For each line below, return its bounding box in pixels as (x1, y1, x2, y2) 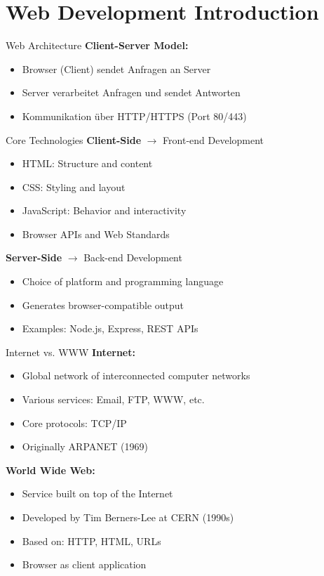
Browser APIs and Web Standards (22, 226, 170, 241)
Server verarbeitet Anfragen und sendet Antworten (22, 85, 241, 100)
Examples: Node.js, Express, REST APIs (22, 321, 198, 336)
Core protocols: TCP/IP (22, 415, 127, 430)
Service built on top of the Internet (22, 486, 173, 501)
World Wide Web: (6, 462, 95, 477)
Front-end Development (163, 132, 264, 147)
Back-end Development (83, 250, 182, 265)
